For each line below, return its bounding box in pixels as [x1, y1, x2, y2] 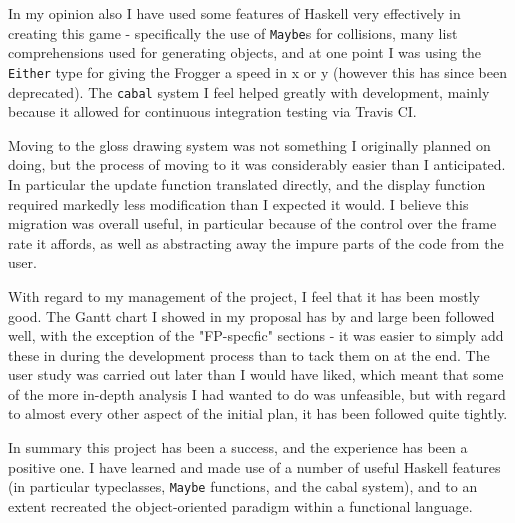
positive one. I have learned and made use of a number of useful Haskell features [8, 456, 501, 477]
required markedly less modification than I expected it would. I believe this [8, 193, 469, 214]
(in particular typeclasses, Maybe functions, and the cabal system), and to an [8, 476, 478, 497]
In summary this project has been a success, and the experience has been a [8, 437, 468, 458]
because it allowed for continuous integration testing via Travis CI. [8, 101, 417, 122]
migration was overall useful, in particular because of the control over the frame [8, 213, 497, 234]
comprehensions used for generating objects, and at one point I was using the [8, 42, 482, 63]
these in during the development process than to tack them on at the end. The [8, 344, 490, 365]
